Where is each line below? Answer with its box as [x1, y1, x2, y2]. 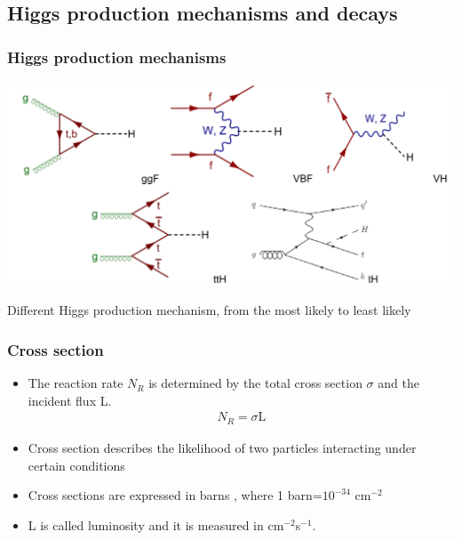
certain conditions [28, 455, 125, 474]
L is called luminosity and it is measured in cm [28, 515, 284, 534]
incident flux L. [28, 391, 112, 409]
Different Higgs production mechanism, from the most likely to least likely [7, 301, 411, 319]
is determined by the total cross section [148, 374, 362, 392]
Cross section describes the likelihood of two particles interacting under [28, 438, 417, 456]
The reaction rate [28, 374, 123, 392]
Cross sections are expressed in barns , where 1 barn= [28, 486, 323, 504]
